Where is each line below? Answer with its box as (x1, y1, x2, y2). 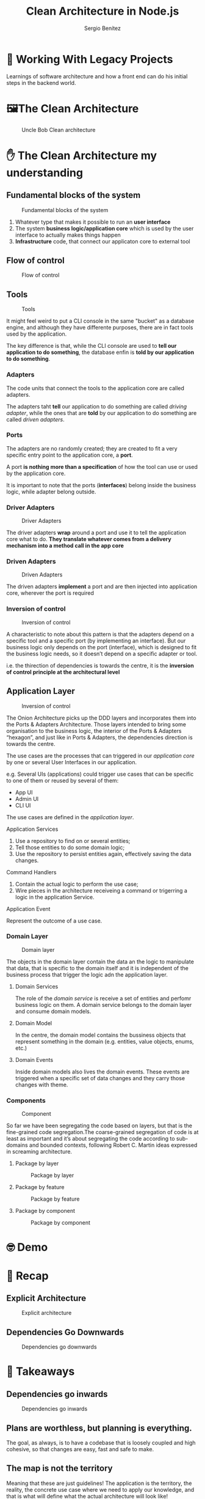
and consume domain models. (15, 1007, 92, 1015)
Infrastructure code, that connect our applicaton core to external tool (15, 237, 190, 245)
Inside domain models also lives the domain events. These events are (15, 1068, 190, 1075)
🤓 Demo (6, 1240, 48, 1254)
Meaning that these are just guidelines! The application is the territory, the (6, 1479, 192, 1487)
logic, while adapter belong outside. (6, 488, 96, 495)
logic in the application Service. (15, 893, 95, 901)
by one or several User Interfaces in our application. (6, 758, 137, 765)
